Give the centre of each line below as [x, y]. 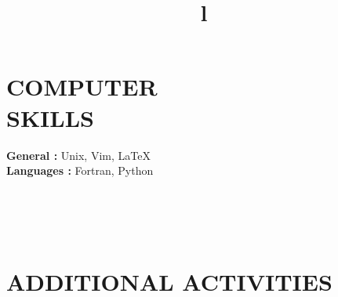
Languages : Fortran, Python [80, 170]
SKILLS [50, 117]
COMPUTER [82, 87]
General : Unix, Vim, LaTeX [78, 155]
